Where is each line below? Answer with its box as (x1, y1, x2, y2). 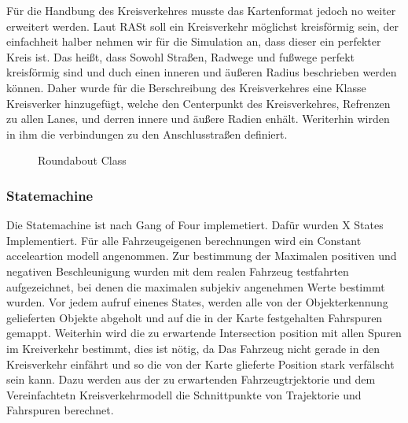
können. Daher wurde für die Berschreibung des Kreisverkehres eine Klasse (6, 79, 366, 95)
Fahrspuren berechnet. (6, 402, 114, 418)
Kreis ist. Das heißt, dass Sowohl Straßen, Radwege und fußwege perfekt (6, 48, 355, 65)
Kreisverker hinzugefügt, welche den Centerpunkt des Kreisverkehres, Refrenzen (6, 95, 391, 111)
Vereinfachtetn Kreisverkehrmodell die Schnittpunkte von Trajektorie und (6, 386, 362, 403)
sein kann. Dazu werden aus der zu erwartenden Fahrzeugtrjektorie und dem (6, 371, 376, 388)
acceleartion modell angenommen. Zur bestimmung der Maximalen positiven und (6, 247, 397, 264)
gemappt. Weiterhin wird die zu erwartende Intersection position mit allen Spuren (6, 325, 402, 341)
